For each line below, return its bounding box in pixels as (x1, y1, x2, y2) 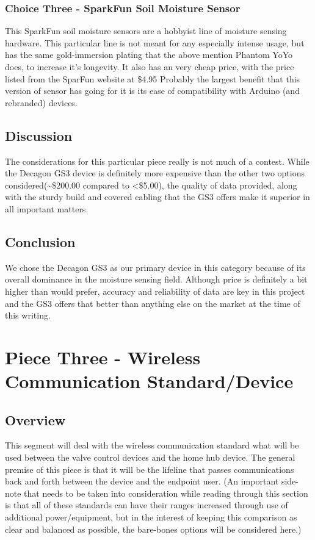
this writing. (5, 309, 51, 322)
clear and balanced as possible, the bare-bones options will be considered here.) (5, 522, 302, 535)
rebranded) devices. (5, 96, 78, 109)
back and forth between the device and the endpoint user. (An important (5, 475, 279, 488)
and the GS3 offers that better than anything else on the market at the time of (5, 297, 300, 309)
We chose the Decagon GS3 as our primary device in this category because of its (5, 261, 306, 273)
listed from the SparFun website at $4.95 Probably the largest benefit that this (5, 72, 300, 85)
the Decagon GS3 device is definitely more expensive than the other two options (5, 167, 305, 179)
